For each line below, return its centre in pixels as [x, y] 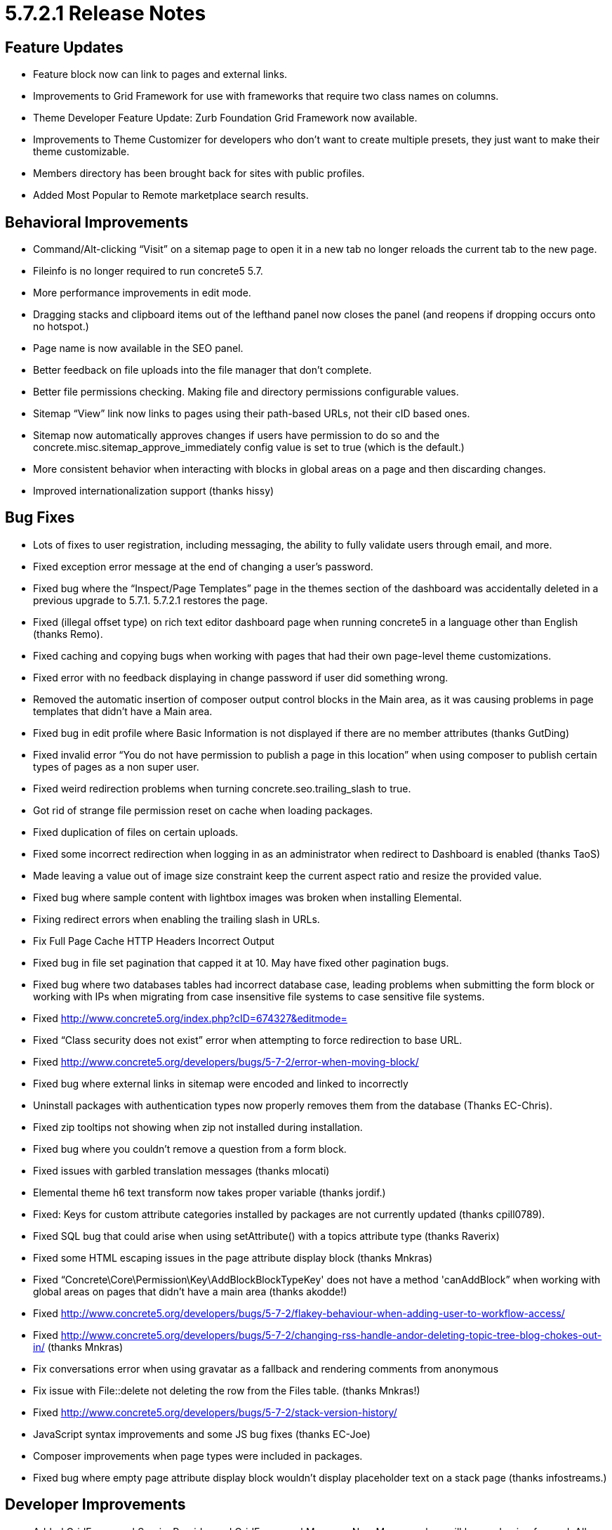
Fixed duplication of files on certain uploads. [136, 832]
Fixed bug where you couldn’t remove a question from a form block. [190, 1149]
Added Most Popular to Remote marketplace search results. [171, 195]
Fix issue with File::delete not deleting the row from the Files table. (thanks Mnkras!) [227, 1390]
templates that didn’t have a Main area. [123, 711]
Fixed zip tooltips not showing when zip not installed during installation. [198, 1127]
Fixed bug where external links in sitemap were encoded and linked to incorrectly [221, 1083]
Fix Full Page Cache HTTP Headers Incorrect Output [154, 941]
